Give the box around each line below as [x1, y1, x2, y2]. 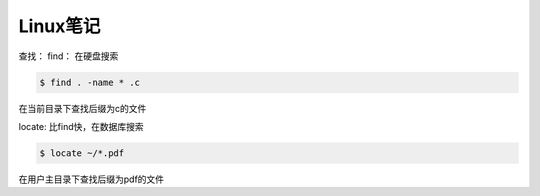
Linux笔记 [18, 15, 101, 37]
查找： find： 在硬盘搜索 [18, 50, 119, 62]
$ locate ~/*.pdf [39, 147, 125, 159]
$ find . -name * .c [39, 76, 140, 88]
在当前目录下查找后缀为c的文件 [18, 102, 147, 114]
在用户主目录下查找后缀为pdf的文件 [18, 173, 165, 185]
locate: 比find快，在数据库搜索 [18, 120, 144, 132]
